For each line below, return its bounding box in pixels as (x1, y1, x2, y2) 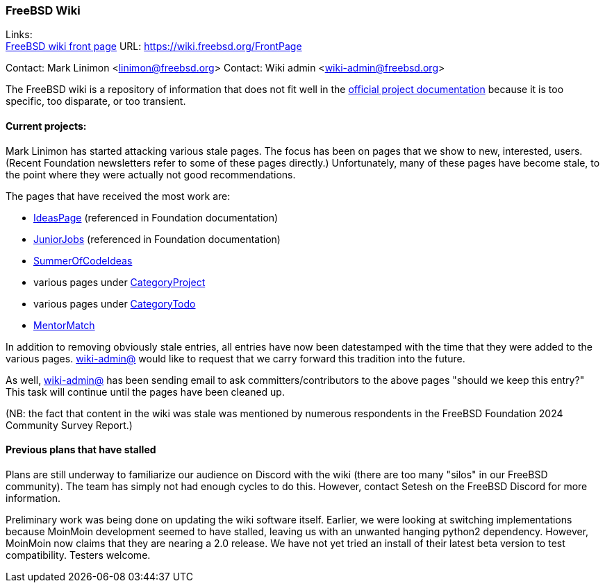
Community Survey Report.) (6, 419, 133, 431)
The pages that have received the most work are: (6, 190, 231, 202)
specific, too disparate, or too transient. (6, 95, 186, 108)
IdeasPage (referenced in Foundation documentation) (33, 211, 279, 224)
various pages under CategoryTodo (33, 297, 196, 310)
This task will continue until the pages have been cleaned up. (6, 385, 285, 398)
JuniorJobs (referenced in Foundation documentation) (33, 233, 281, 245)
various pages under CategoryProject (33, 276, 206, 288)
